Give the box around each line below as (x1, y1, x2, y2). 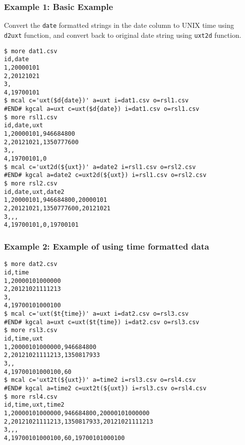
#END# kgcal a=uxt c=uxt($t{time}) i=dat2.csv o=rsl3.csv (4, 318, 199, 326)
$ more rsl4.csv (4, 393, 58, 400)
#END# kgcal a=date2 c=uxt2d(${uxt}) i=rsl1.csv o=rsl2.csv (4, 172, 207, 179)
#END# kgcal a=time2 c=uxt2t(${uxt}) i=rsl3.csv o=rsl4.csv (4, 385, 207, 392)
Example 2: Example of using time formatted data (4, 240, 209, 252)
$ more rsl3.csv (4, 327, 58, 334)
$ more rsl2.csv (4, 180, 58, 187)
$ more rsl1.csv (4, 113, 58, 121)
